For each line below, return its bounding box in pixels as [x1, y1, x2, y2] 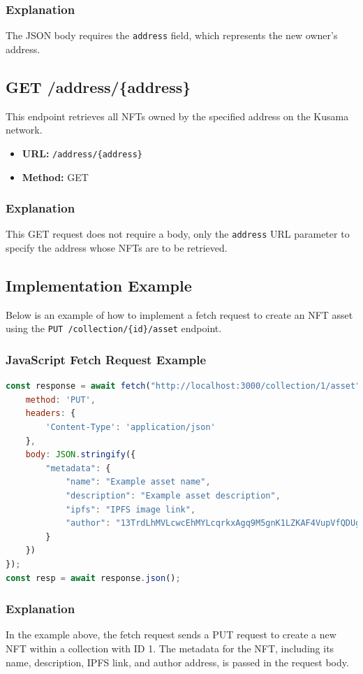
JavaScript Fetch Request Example [6, 350, 207, 368]
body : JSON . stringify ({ [25, 450, 136, 460]
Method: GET [22, 169, 89, 184]
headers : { [25, 408, 76, 419]
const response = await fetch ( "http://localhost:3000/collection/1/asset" [6, 381, 361, 392]
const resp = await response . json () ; [6, 573, 181, 583]
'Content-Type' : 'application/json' [45, 422, 216, 433]
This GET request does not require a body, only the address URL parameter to [6, 227, 350, 241]
